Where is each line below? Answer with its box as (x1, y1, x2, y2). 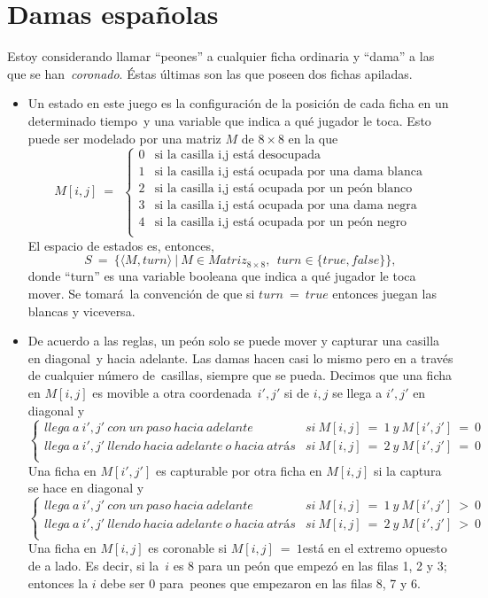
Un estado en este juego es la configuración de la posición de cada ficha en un (27, 94, 449, 113)
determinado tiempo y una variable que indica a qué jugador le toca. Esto (27, 111, 431, 129)
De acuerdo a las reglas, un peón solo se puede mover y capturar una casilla (27, 331, 440, 350)
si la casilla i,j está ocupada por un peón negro (154, 216, 407, 229)
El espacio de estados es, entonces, (27, 236, 214, 254)
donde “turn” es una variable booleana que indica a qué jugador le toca (27, 267, 416, 285)
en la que (288, 128, 338, 147)
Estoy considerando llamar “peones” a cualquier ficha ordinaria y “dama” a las (7, 47, 435, 66)
